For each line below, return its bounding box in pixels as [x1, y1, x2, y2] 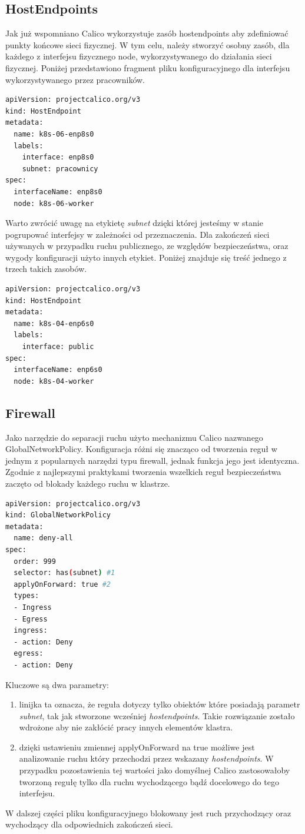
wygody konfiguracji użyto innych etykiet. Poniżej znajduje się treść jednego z [5, 251, 287, 263]
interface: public [22, 343, 94, 351]
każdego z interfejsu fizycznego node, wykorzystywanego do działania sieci [5, 50, 272, 62]
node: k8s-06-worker [14, 199, 94, 208]
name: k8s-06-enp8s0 [14, 129, 94, 138]
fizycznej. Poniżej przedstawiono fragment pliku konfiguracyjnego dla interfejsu [5, 61, 290, 74]
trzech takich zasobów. [5, 263, 87, 275]
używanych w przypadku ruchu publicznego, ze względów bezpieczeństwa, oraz [5, 240, 289, 252]
